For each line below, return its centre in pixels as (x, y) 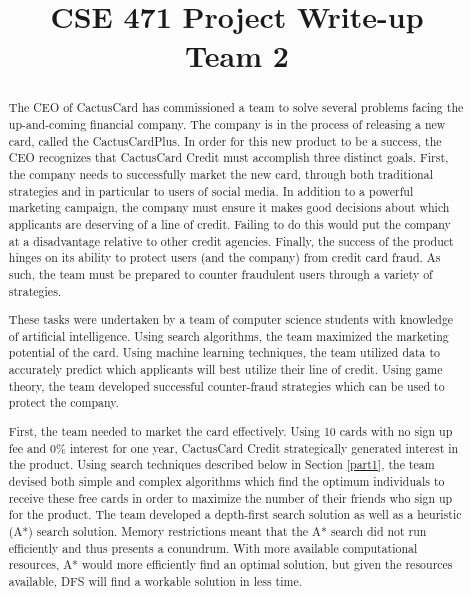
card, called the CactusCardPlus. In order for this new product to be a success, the (225, 140)
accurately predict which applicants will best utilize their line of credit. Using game (225, 369)
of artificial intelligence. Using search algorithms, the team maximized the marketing (228, 335)
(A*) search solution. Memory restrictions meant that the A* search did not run (217, 530)
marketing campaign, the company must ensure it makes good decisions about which (229, 207)
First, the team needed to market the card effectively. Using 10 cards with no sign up (230, 430)
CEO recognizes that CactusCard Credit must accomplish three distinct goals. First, (228, 157)
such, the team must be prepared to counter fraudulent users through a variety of (220, 273)
